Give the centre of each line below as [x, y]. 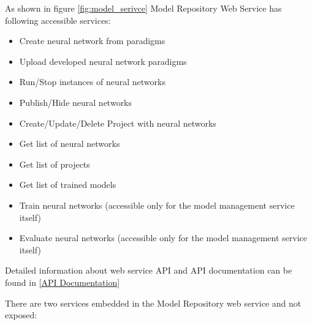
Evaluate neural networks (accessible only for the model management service [163, 238]
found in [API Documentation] [63, 282]
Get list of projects [55, 164]
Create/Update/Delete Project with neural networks [118, 123]
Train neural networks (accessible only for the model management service [157, 205]
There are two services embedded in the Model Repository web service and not [153, 303]
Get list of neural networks [70, 144]
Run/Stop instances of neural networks [92, 82]
